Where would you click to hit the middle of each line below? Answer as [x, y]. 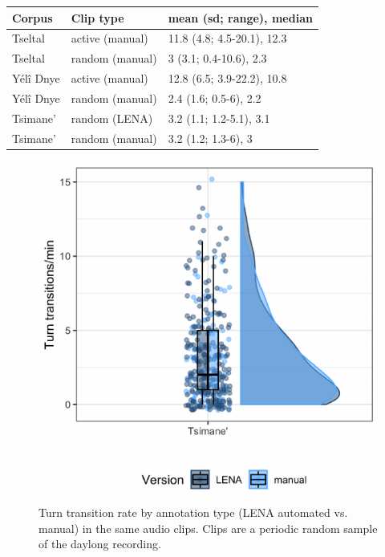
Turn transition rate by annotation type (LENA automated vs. [193, 512]
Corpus [32, 17]
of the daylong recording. [100, 544]
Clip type [97, 17]
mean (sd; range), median [240, 17]
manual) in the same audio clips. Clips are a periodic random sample [208, 528]
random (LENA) [112, 118]
